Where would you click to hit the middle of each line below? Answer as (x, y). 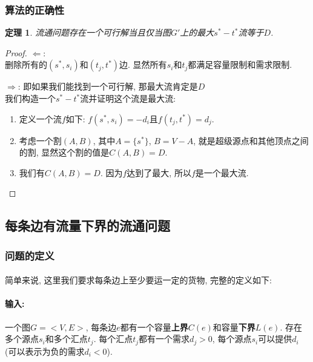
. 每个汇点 (113, 339)
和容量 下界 (234, 327)
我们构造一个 (30, 98)
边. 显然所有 (143, 64)
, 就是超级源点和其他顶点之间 (251, 140)
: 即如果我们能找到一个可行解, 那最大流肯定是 (108, 86)
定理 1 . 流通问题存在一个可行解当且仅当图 (88, 32)
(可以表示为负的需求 (45, 351)
